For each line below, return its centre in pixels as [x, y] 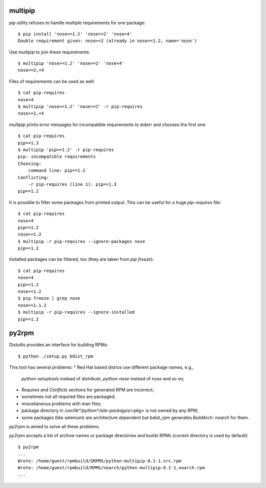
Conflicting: [33, 177]
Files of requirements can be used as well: [52, 81]
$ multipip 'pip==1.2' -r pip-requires [66, 150]
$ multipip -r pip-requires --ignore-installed [76, 312]
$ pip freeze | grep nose [49, 298]
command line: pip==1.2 [57, 171]
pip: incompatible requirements [57, 157]
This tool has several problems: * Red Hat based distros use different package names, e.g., [101, 367]
